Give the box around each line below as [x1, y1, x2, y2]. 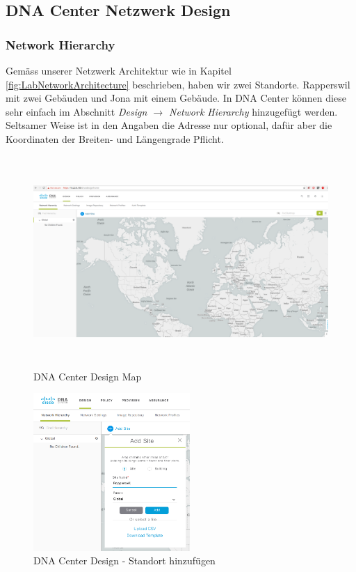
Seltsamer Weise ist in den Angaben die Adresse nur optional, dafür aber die [6, 118, 332, 132]
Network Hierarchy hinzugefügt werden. [169, 104, 338, 118]
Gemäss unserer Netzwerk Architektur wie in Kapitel [6, 63, 232, 77]
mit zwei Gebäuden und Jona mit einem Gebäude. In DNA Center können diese [6, 91, 346, 105]
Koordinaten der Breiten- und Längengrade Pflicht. [6, 131, 224, 146]
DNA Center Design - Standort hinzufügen [33, 553, 216, 568]
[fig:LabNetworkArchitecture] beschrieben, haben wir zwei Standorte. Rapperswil [6, 77, 350, 91]
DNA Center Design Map [33, 369, 142, 383]
